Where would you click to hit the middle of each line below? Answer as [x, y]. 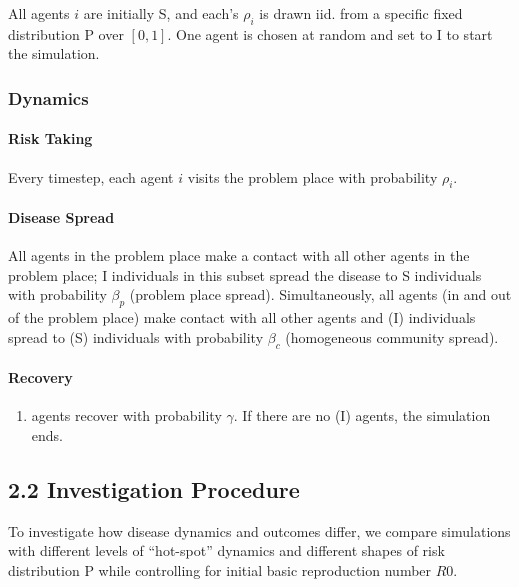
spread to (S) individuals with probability [136, 336]
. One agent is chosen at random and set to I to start [330, 33]
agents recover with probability [126, 415]
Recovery [40, 377]
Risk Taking [50, 138]
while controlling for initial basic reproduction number [265, 569]
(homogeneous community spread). [392, 336]
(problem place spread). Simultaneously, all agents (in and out [320, 294]
